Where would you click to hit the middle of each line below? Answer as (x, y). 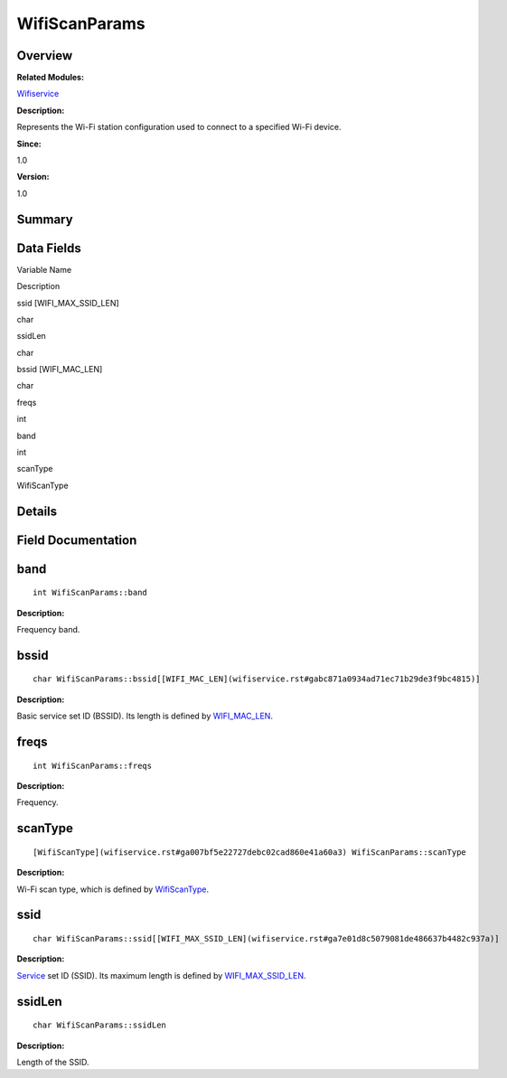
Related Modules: (51, 78)
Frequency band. (48, 630)
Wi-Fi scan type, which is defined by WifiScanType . (113, 889)
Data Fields (49, 248)
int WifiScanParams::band (90, 593)
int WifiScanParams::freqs (93, 765)
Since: (29, 144)
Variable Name (44, 269)
